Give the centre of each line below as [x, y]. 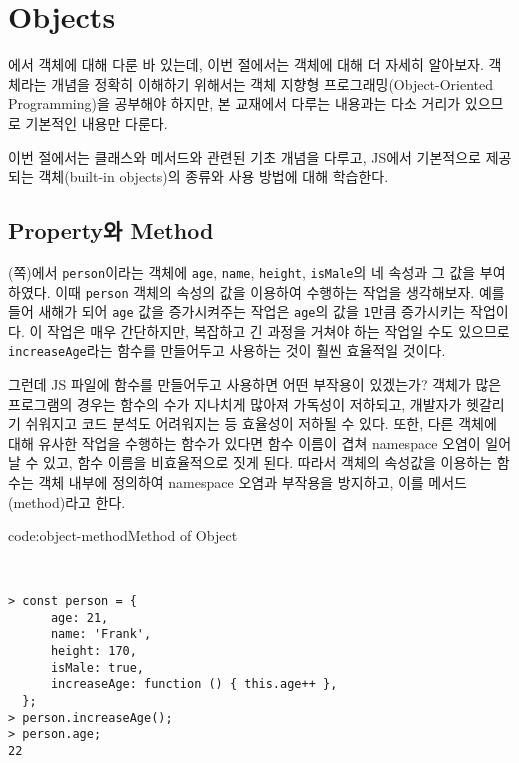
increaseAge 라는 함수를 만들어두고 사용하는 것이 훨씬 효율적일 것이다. [227, 350]
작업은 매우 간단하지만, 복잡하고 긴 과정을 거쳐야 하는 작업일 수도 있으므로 [278, 330]
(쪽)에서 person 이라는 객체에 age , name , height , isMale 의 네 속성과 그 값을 [242, 271]
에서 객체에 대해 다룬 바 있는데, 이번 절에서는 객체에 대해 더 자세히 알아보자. [246, 64]
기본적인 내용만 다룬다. [96, 122]
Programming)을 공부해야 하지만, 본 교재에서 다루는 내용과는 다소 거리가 [234, 103]
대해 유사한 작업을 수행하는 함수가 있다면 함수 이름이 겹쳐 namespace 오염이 [244, 442]
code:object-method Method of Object [123, 535]
